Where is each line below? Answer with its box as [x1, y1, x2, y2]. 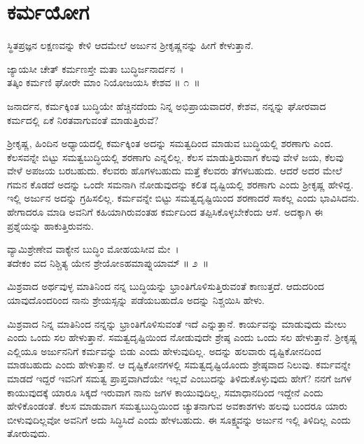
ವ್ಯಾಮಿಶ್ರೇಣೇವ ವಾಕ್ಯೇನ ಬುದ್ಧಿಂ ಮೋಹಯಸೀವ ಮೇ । [7, 242, 179, 256]
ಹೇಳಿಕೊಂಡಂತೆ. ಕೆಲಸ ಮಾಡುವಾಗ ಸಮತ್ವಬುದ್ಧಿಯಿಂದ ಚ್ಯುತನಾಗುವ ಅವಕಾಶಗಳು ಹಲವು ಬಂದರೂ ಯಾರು [7, 398, 348, 413]
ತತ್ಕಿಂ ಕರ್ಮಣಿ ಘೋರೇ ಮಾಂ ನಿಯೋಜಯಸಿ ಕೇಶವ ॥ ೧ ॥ [7, 75, 200, 90]
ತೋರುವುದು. [7, 426, 50, 440]
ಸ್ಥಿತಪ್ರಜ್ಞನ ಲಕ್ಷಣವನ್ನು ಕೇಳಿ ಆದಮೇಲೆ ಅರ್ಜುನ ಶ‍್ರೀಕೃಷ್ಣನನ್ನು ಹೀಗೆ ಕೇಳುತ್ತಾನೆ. [7, 38, 253, 53]
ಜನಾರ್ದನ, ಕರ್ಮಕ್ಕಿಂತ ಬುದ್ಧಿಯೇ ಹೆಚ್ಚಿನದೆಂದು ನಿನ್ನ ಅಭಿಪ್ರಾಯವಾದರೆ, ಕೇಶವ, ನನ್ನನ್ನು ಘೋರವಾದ [7, 98, 326, 113]
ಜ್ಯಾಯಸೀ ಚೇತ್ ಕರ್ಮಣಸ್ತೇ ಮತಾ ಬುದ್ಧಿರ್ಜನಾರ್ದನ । [7, 61, 184, 76]
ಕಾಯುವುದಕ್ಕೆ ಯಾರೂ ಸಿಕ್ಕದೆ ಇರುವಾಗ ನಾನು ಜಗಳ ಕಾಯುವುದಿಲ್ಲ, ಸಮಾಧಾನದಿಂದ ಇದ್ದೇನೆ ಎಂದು [7, 384, 323, 399]
